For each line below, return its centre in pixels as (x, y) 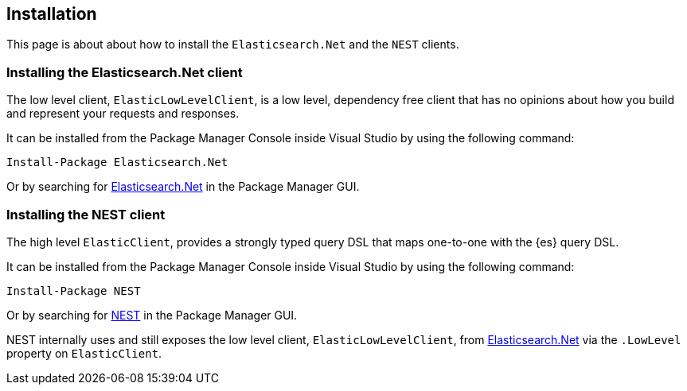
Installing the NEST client (86, 214)
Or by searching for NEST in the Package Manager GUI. (152, 315)
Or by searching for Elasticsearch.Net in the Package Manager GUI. (183, 187)
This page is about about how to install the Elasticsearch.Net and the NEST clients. (233, 45)
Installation (52, 14)
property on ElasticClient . (84, 353)
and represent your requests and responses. (123, 114)
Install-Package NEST (74, 290)
